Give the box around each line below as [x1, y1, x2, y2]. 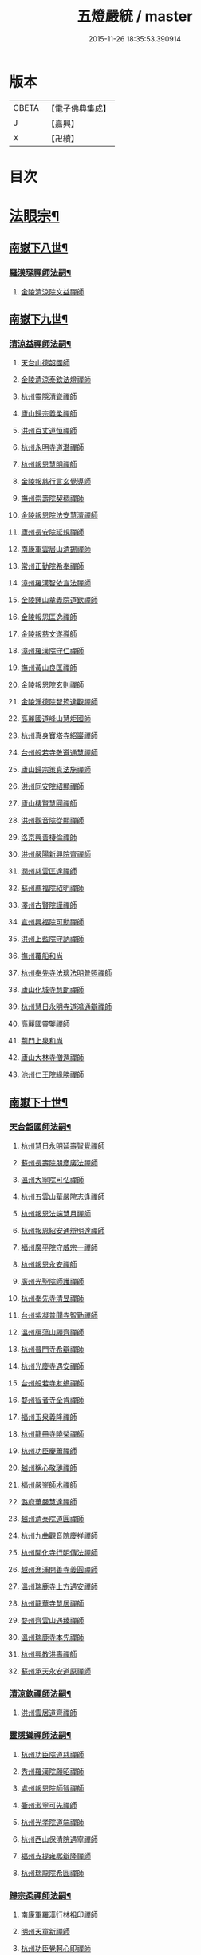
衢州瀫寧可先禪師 [20, 1800, 77, 1810]
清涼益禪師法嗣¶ [9, 338, 72, 349]
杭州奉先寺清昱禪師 [20, 1294, 85, 1303]
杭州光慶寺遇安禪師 [20, 1362, 85, 1371]
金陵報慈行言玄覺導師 [20, 476, 91, 487]
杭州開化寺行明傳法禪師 [20, 1548, 98, 1558]
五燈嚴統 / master [77, 7, 193, 26]
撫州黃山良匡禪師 [20, 663, 77, 672]
